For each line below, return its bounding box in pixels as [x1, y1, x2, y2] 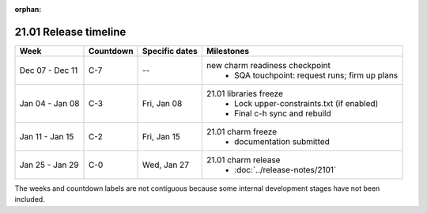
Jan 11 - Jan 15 [19, 131, 74, 142]
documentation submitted [234, 135, 330, 146]
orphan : [14, 5, 42, 13]
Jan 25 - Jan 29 [19, 159, 79, 170]
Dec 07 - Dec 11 [19, 64, 78, 75]
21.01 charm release [206, 154, 281, 165]
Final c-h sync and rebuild [234, 108, 331, 119]
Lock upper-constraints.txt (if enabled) [234, 97, 379, 108]
